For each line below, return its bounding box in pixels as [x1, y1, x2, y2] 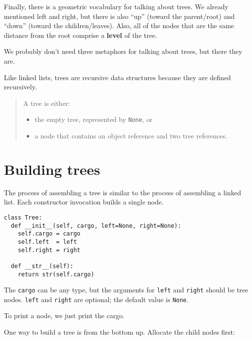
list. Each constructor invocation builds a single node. [4, 197, 164, 207]
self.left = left [17, 238, 77, 245]
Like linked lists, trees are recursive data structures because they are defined [4, 72, 231, 82]
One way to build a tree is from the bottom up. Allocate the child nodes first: [4, 327, 235, 337]
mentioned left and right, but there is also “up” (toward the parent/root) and [4, 11, 235, 21]
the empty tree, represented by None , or [34, 114, 152, 124]
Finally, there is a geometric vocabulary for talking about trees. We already [4, 1, 229, 11]
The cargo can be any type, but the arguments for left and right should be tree [4, 285, 249, 295]
